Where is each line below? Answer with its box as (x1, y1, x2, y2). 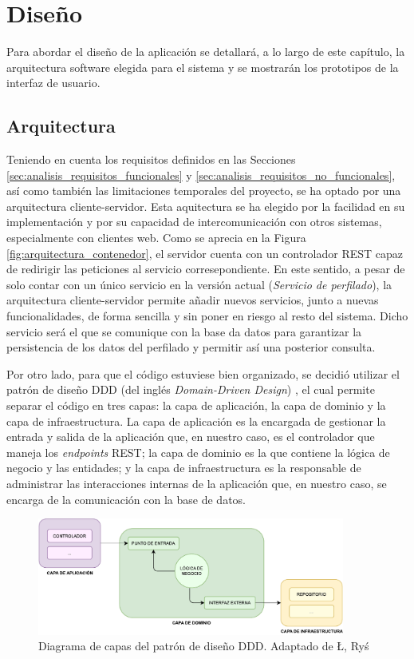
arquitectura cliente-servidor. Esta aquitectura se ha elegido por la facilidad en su (6, 197, 405, 214)
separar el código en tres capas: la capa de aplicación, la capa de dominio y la (6, 397, 386, 414)
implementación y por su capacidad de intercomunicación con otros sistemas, (6, 213, 382, 230)
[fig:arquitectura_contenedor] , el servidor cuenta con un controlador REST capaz (6, 244, 404, 261)
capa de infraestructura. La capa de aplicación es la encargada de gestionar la (6, 412, 386, 429)
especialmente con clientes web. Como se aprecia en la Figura (6, 229, 306, 246)
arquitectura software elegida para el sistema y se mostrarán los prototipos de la (6, 58, 399, 75)
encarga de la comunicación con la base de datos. (6, 490, 246, 507)
